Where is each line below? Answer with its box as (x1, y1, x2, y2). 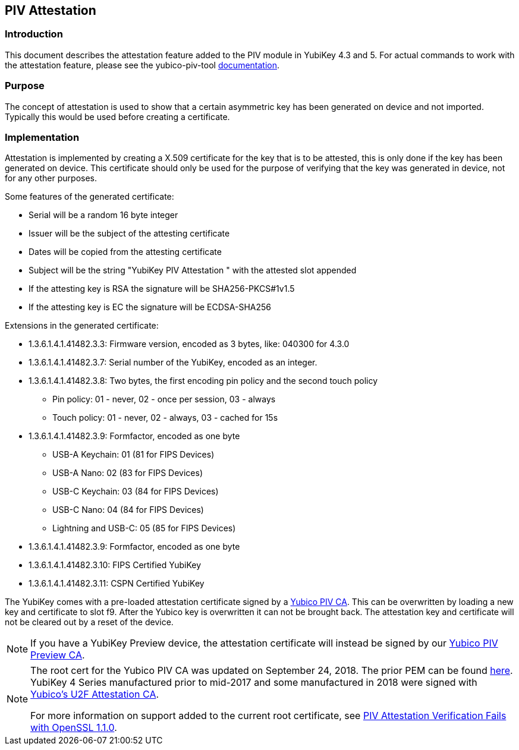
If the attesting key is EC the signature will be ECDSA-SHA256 (29, 302, 272, 313)
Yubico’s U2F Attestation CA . (30, 688, 159, 701)
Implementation (5, 131, 80, 143)
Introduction (5, 28, 63, 40)
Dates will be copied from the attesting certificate (29, 247, 222, 257)
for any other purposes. (5, 173, 97, 184)
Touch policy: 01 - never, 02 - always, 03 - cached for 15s (52, 412, 278, 423)
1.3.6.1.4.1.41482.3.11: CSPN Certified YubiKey (29, 578, 205, 589)
